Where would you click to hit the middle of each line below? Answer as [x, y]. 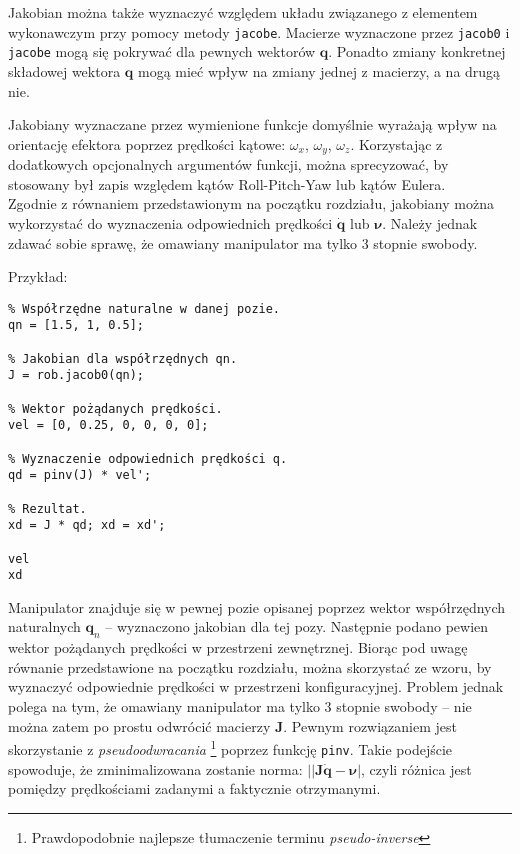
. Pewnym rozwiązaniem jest [370, 725]
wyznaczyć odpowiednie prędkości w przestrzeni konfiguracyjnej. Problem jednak [256, 686]
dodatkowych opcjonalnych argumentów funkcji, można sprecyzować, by [228, 164]
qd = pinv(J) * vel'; [80, 475]
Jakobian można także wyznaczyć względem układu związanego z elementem [243, 12]
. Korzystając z [396, 143]
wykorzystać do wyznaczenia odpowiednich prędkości [170, 222]
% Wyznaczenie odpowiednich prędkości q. [148, 458]
